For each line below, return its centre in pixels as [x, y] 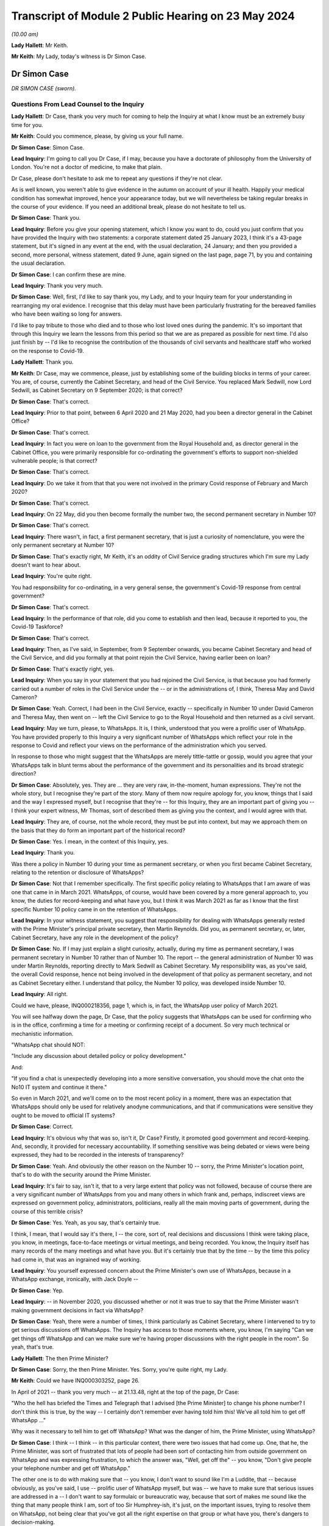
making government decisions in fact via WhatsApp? [77, 1310]
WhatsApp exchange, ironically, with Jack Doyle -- [75, 1279]
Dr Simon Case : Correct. [42, 1127]
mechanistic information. [42, 1033]
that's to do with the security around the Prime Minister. [81, 1174]
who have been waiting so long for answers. [67, 314]
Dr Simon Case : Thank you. [46, 218]
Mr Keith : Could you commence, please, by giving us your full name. [97, 136]
